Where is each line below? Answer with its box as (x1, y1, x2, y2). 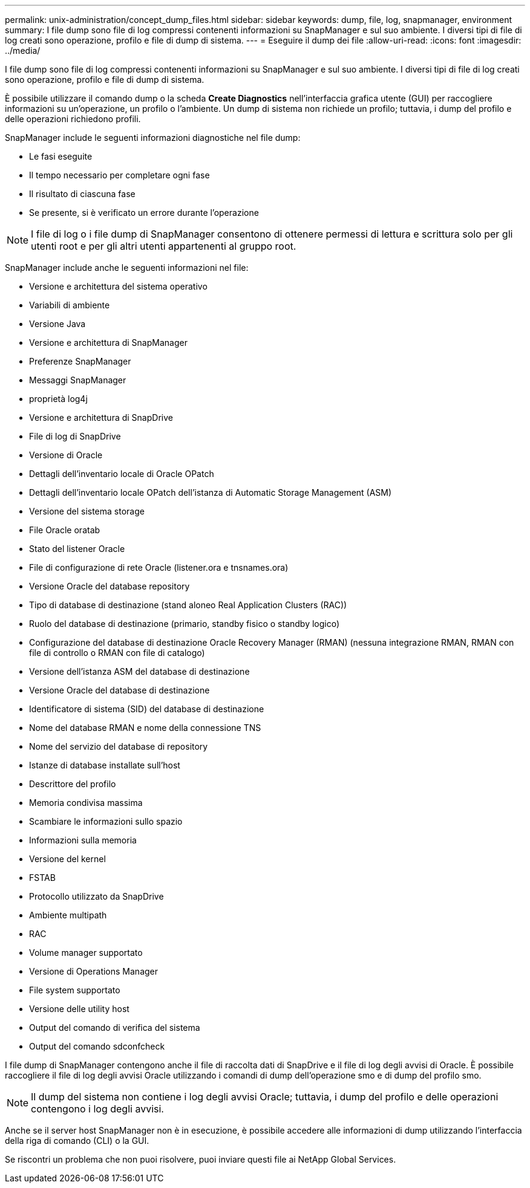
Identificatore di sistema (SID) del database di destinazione (29, 704, 264, 714)
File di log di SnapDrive (29, 431, 121, 441)
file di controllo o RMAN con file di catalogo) (29, 648, 205, 658)
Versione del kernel (29, 854, 106, 864)
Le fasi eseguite (29, 151, 93, 161)
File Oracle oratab (29, 525, 100, 535)
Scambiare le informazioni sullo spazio (29, 816, 183, 826)
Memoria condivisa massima (29, 797, 143, 808)
